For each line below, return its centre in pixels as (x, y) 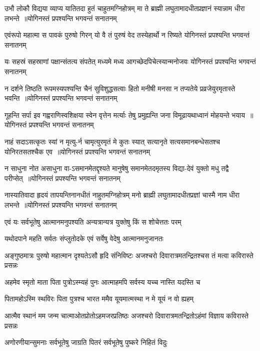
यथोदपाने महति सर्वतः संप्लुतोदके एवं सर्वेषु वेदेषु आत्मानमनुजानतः (84, 238)
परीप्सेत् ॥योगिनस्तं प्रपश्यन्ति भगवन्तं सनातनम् (62, 178)
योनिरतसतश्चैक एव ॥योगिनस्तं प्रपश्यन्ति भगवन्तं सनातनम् (77, 151)
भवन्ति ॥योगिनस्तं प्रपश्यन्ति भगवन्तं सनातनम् (61, 98)
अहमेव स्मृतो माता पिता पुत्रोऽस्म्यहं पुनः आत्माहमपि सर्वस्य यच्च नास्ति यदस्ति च (102, 282)
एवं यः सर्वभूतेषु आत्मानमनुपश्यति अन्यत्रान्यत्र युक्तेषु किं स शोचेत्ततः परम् (93, 221)
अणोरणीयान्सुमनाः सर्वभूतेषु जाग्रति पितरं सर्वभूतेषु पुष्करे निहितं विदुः (86, 342)
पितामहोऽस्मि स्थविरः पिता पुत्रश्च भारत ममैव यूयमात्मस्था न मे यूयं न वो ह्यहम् (99, 299)
